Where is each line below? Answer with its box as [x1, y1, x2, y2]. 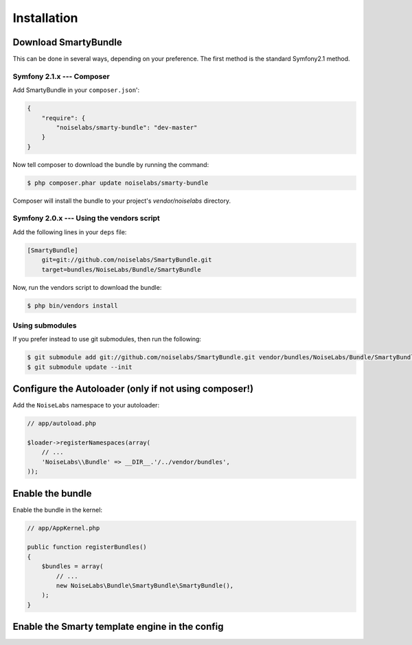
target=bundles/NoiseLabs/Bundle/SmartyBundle [41, 265, 202, 273]
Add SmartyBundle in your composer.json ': [12, 86, 140, 94]
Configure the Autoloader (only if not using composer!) [12, 383, 254, 395]
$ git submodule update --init [27, 363, 133, 371]
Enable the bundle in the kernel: [12, 506, 103, 514]
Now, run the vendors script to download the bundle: [12, 283, 162, 291]
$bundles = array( [41, 563, 104, 570]
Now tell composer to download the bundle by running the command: [12, 160, 209, 168]
